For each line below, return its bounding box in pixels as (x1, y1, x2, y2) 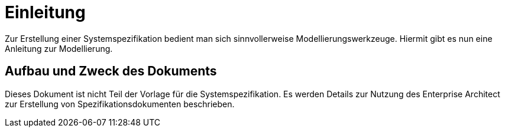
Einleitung (5, 2, 86, 22)
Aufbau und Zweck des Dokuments (5, 64, 217, 79)
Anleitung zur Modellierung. (5, 43, 113, 54)
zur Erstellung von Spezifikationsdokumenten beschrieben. (5, 98, 235, 109)
